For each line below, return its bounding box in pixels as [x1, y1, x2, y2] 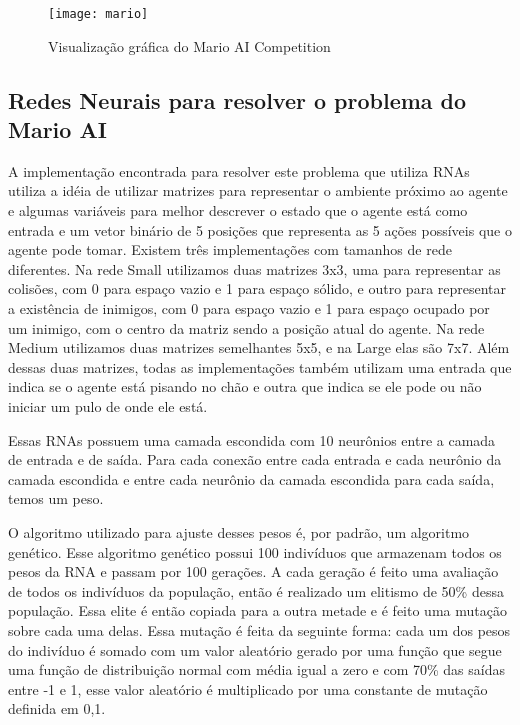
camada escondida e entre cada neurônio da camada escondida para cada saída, [8, 468, 495, 489]
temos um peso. [8, 488, 104, 509]
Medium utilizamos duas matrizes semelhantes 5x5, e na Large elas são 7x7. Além [8, 337, 510, 358]
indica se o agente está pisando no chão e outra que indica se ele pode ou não [8, 376, 482, 397]
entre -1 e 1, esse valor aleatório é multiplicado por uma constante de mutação [8, 678, 488, 699]
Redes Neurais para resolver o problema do [8, 84, 467, 115]
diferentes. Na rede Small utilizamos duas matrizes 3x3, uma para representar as [8, 258, 501, 279]
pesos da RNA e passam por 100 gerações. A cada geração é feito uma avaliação [8, 561, 499, 582]
